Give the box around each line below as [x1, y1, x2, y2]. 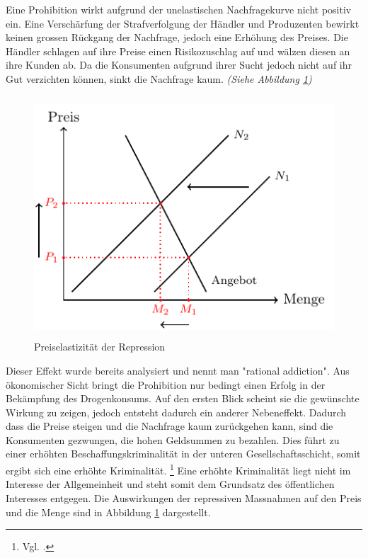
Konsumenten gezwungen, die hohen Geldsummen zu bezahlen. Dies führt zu [6, 432, 340, 447]
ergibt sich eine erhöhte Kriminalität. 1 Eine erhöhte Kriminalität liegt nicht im [6, 461, 351, 477]
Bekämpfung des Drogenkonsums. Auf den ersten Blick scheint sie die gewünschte [6, 391, 360, 406]
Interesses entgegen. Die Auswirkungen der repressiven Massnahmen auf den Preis [6, 490, 362, 505]
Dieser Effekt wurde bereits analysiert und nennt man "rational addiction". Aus [6, 363, 350, 377]
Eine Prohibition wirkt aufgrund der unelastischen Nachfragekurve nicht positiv [6, 2, 352, 16]
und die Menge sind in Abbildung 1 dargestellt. [6, 504, 211, 519]
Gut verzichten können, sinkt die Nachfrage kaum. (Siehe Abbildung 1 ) [6, 71, 312, 86]
